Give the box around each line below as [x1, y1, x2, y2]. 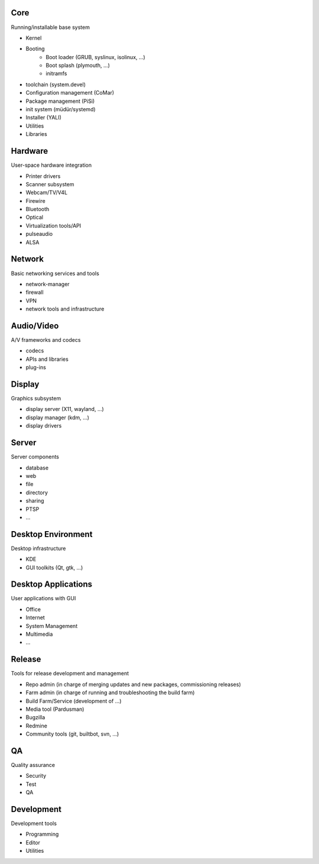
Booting [25, 45, 45, 53]
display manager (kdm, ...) [25, 414, 90, 421]
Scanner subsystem [25, 180, 74, 187]
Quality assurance [11, 761, 56, 768]
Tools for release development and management [11, 670, 129, 677]
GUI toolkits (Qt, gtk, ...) [25, 564, 83, 571]
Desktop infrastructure [11, 545, 66, 552]
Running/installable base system [11, 24, 90, 31]
